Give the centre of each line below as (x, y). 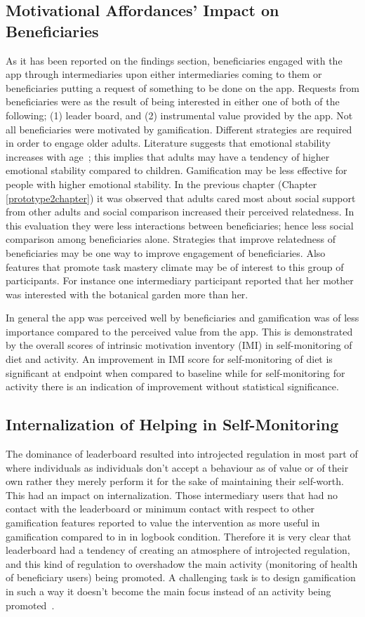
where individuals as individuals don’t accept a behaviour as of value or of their (177, 467)
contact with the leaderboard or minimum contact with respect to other (160, 509)
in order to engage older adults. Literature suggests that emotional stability (168, 143)
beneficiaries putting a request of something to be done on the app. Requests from (182, 87)
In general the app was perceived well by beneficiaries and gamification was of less (182, 318)
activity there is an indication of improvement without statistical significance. (172, 386)
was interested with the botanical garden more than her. (127, 294)
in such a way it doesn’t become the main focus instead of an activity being (168, 591)
